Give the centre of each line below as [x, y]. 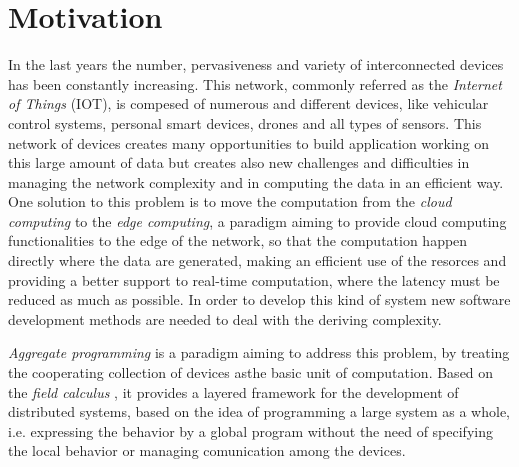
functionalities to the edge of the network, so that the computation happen [238, 240]
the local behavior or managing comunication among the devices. [207, 450]
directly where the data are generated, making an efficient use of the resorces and [257, 260]
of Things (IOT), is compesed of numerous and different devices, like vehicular [248, 103]
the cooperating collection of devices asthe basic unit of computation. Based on [251, 372]
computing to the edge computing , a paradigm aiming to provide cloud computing [257, 220]
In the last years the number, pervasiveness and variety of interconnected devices [256, 64]
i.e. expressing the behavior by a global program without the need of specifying [250, 430]
